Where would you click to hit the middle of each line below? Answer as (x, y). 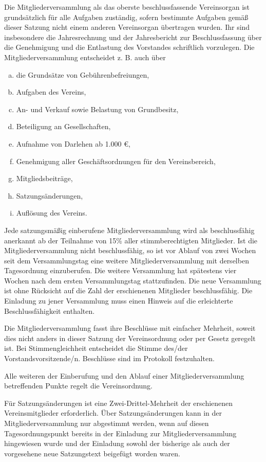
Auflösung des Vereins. (52, 213)
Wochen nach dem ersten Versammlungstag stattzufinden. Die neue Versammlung (133, 280)
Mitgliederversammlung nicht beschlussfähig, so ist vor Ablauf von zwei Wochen (130, 250)
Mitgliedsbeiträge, (44, 178)
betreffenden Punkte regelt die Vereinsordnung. (79, 386)
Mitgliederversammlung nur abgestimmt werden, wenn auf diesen (107, 423)
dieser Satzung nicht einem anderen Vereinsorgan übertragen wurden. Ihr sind (127, 27)
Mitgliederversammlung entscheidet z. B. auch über (85, 57)
